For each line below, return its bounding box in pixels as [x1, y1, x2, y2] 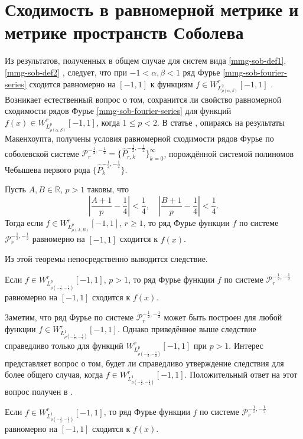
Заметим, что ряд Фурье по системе [5, 311, 133, 323]
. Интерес [229, 339, 263, 352]
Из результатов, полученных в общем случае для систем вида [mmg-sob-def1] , [5, 54, 286, 67]
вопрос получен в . [5, 385, 73, 397]
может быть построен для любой [164, 311, 282, 323]
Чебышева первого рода [5, 163, 90, 175]
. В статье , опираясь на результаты [157, 116, 285, 128]
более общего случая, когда [5, 368, 103, 381]
